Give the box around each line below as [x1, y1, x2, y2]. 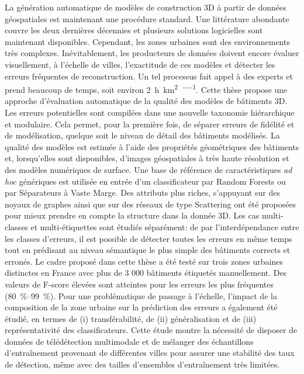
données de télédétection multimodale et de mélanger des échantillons [5, 335, 254, 347]
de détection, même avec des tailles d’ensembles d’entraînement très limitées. [5, 358, 280, 370]
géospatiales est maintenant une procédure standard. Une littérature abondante [5, 12, 289, 25]
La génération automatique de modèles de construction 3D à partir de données [5, 1, 286, 13]
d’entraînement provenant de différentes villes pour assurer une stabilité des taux [5, 347, 295, 359]
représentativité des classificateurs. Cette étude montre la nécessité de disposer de [5, 324, 298, 336]
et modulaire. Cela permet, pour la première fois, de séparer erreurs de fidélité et [5, 117, 295, 130]
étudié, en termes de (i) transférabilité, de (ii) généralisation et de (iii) [5, 312, 257, 324]
